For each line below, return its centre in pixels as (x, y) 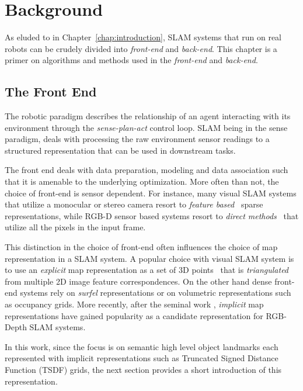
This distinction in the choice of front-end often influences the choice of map (141, 247)
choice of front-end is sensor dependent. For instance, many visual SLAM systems (151, 193)
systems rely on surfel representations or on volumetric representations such (156, 293)
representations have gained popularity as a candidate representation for (134, 315)
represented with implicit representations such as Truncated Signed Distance (142, 358)
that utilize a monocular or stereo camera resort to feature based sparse (134, 204)
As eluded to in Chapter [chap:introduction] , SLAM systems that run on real (143, 37)
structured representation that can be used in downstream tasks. (120, 150)
